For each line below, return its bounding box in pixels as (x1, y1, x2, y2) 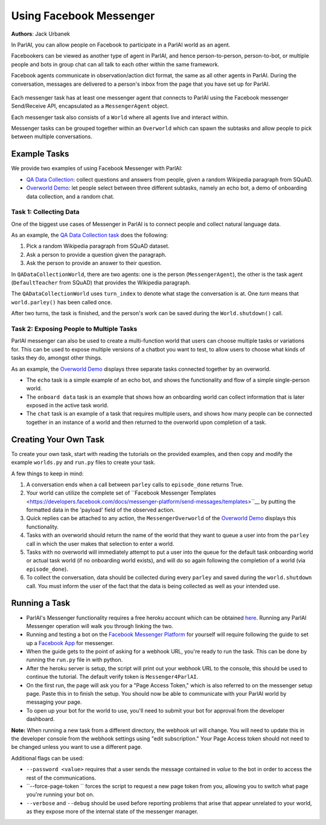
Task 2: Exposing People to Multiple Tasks (11, 324, 138, 333)
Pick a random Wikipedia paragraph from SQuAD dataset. (26, 242, 170, 250)
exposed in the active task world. (26, 402, 109, 409)
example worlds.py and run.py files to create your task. (11, 459, 156, 466)
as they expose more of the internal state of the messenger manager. (26, 808, 199, 815)
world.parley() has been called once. (11, 298, 112, 306)
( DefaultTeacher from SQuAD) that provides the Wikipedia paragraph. (11, 279, 191, 286)
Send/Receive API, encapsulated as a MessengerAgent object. (11, 103, 169, 110)
